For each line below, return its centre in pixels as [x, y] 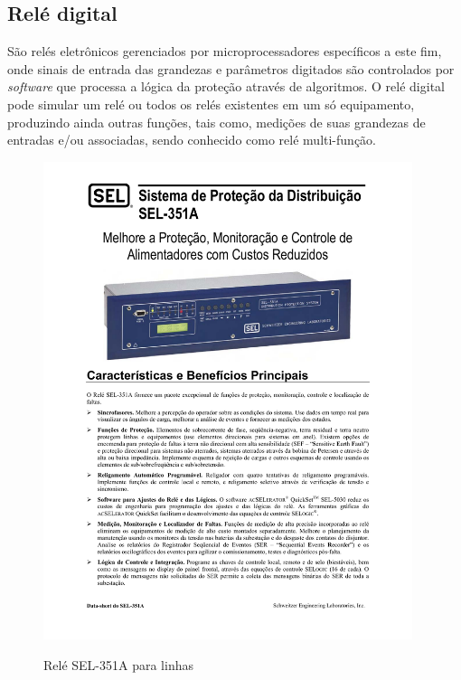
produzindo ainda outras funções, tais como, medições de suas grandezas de [216, 122]
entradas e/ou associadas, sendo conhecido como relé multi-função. [192, 140]
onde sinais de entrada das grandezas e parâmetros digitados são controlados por [231, 68]
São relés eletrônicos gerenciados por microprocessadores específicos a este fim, [225, 51]
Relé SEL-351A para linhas [118, 664]
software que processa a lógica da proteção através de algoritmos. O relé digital [226, 86]
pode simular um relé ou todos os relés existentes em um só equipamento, [211, 104]
